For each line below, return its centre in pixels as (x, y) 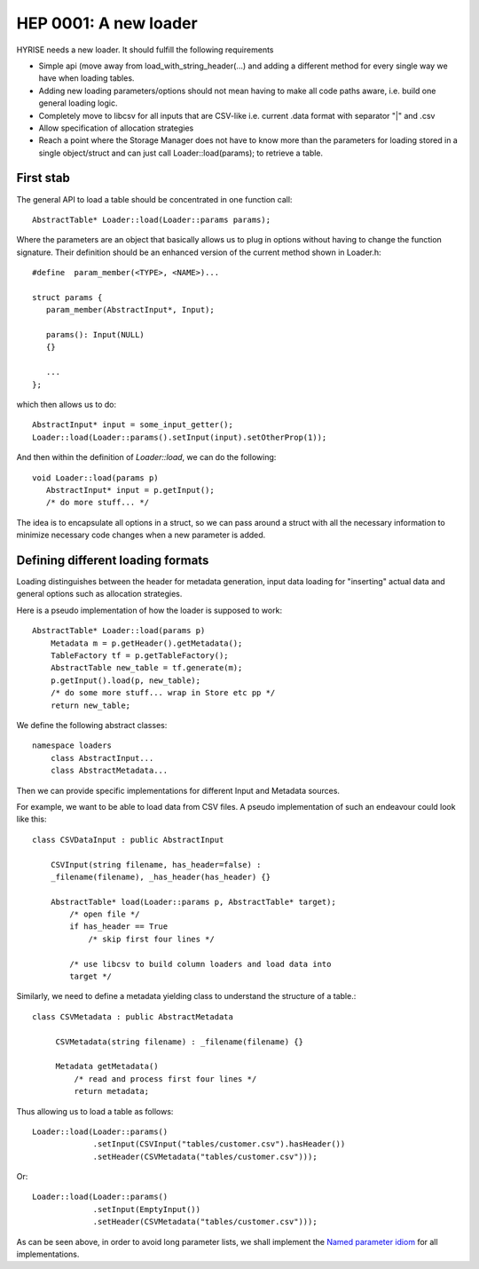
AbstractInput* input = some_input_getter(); (133, 425)
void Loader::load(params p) (95, 478)
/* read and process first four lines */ (165, 1079)
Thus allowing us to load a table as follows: (95, 1111)
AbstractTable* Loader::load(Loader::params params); (151, 219)
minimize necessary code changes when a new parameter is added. (141, 535)
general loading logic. (78, 103)
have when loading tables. (86, 78)
